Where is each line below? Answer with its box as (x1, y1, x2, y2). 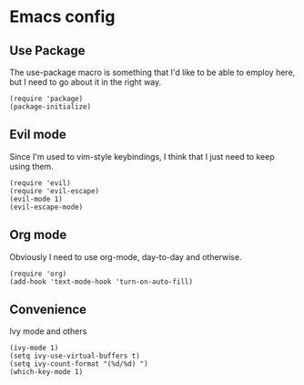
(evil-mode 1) (9, 194, 64, 203)
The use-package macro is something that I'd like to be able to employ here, (9, 67, 296, 78)
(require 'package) (9, 94, 84, 103)
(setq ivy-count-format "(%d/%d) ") (9, 359, 148, 369)
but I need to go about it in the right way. (9, 77, 162, 88)
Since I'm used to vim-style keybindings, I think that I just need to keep (9, 151, 275, 161)
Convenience (9, 302, 87, 317)
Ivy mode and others (9, 326, 87, 337)
